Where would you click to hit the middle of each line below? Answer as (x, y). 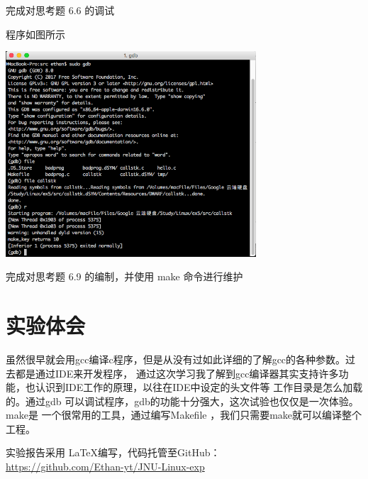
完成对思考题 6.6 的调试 (60, 10)
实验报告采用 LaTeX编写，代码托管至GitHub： (113, 452)
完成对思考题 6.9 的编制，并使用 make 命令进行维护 (124, 276)
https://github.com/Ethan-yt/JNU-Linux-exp (105, 467)
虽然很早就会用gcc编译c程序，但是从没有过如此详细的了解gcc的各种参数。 (176, 359)
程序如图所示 (35, 34)
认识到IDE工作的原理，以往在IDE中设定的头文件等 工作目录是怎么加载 (199, 387)
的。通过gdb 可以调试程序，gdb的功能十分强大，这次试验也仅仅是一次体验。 (182, 401)
